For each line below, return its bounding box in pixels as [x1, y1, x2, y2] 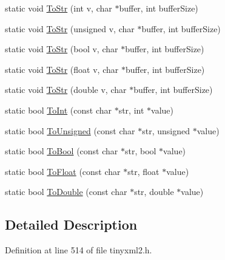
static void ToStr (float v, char [5, 63, 119, 75]
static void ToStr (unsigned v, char [5, 22, 135, 35]
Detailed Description [5, 215, 138, 234]
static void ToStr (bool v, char [5, 43, 118, 55]
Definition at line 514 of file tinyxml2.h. [5, 244, 152, 256]
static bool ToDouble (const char [5, 185, 127, 198]
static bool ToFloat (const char [5, 165, 121, 177]
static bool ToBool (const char [5, 145, 118, 157]
